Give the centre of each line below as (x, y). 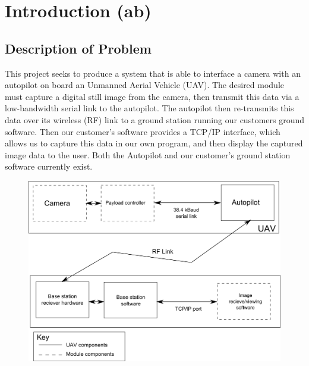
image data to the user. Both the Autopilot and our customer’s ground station (148, 154)
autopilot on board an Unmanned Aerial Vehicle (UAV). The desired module (145, 85)
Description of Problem (78, 48)
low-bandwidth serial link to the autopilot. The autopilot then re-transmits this (149, 108)
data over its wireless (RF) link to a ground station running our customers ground (154, 119)
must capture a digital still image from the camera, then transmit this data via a (152, 96)
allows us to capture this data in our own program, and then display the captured (154, 143)
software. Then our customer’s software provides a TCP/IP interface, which (143, 131)
